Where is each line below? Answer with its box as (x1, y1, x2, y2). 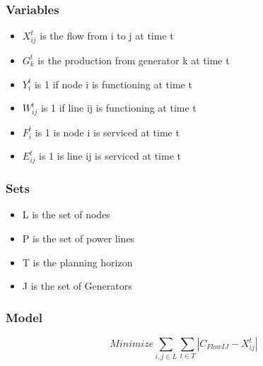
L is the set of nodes (22, 207, 110, 222)
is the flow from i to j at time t (40, 28, 174, 43)
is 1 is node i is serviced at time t (35, 124, 180, 139)
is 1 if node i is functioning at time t (34, 76, 192, 91)
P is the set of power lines (22, 231, 135, 246)
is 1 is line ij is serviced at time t (39, 148, 181, 163)
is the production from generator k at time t (37, 52, 230, 67)
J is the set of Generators (22, 278, 132, 293)
